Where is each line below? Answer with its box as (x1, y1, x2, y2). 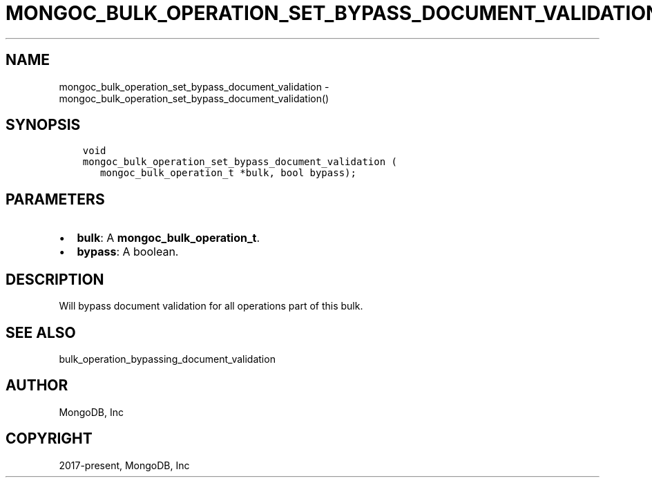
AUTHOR (6, 377, 68, 395)
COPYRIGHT (6, 430, 93, 448)
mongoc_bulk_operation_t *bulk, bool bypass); (100, 167, 356, 179)
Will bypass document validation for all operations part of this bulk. (59, 300, 363, 312)
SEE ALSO (6, 323, 76, 341)
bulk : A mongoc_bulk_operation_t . (77, 231, 260, 245)
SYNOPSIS (6, 116, 81, 134)
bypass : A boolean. (77, 245, 179, 259)
